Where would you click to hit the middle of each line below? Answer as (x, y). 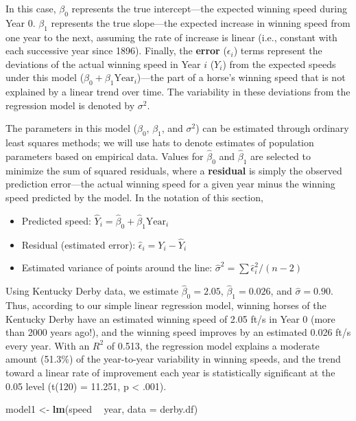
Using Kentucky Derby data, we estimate (92, 291)
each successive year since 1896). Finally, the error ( (116, 50)
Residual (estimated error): (79, 244)
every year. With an (48, 345)
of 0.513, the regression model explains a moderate (213, 345)
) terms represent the (278, 50)
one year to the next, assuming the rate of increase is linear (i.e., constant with (171, 37)
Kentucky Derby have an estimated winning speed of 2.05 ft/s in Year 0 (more (170, 318)
